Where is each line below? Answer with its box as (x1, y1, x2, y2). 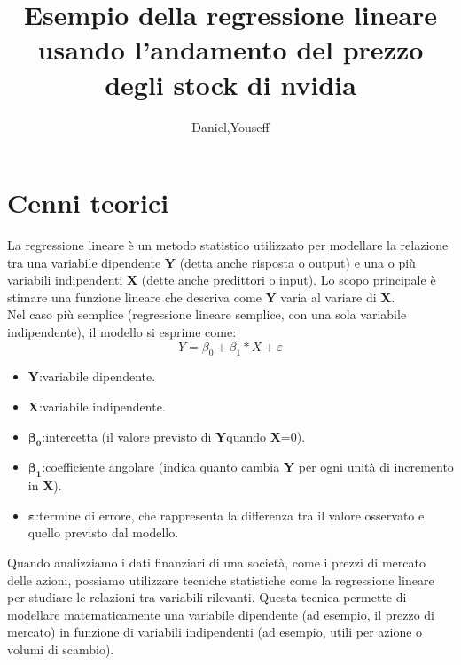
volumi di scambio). (7, 639, 114, 658)
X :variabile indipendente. (27, 396, 166, 415)
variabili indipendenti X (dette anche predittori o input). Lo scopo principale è (7, 270, 436, 289)
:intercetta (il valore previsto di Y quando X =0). (42, 426, 306, 445)
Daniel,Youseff (191, 117, 270, 136)
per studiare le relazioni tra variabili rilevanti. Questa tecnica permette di (7, 588, 407, 606)
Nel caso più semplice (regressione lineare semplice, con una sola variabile (7, 305, 407, 324)
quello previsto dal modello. (27, 523, 179, 542)
